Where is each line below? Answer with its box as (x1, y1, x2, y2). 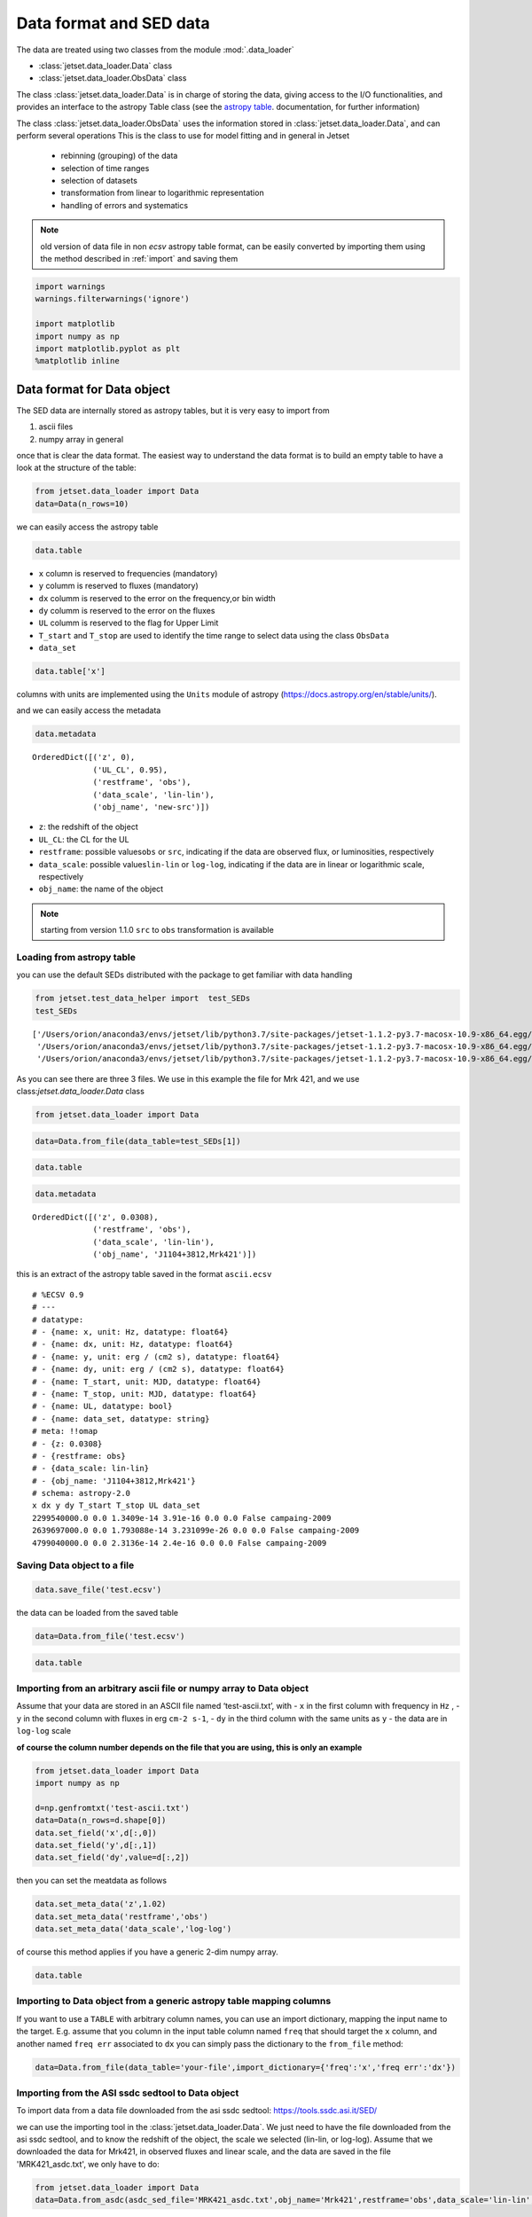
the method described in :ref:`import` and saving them (40, 254, 239, 264)
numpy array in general (38, 434, 124, 444)
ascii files (38, 421, 74, 432)
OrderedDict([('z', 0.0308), (32, 1211, 159, 1222)
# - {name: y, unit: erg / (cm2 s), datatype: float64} (32, 1351, 280, 1361)
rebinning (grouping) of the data (60, 151, 178, 161)
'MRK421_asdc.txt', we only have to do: (16, 2158, 160, 2169)
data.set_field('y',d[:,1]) (35, 1840, 157, 1850)
